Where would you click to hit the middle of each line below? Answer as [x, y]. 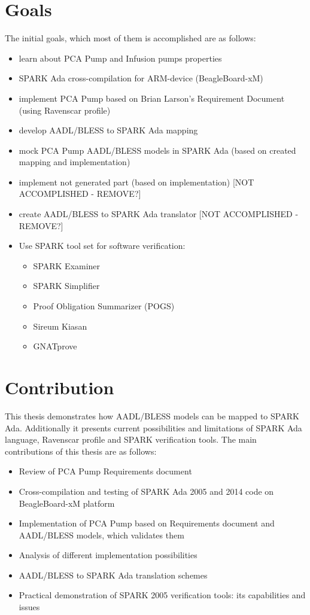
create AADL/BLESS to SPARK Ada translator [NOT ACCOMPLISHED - [159, 214]
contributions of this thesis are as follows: [81, 451]
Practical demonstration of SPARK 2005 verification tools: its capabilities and [162, 595]
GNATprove [55, 346]
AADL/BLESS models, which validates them [101, 535]
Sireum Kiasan [60, 326]
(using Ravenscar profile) [65, 110]
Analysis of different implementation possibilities [108, 555]
